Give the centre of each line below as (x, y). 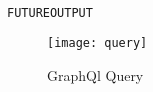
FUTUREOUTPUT (50, 13)
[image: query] (97, 42)
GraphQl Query (95, 74)
